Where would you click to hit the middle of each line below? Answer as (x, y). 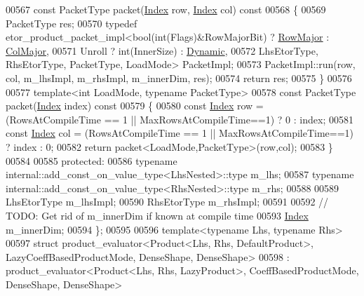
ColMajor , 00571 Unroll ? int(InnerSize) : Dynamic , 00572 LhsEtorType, (162, 50)
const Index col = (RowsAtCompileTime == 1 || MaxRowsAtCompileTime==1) (180, 133)
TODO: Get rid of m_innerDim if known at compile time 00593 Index (157, 215)
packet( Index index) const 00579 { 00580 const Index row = (135, 106)
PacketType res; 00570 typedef (72, 23)
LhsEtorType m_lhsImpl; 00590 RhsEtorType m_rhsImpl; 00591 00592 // (167, 202)
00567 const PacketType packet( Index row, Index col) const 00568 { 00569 (166, 9)
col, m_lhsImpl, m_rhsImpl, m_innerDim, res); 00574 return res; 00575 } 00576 (179, 78)
